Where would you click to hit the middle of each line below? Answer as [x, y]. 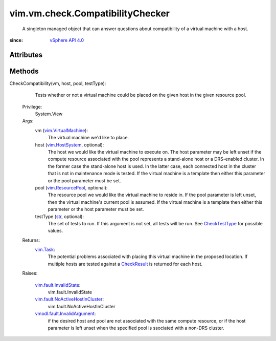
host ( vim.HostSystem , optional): [70, 145]
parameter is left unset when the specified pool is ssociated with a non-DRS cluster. [136, 328]
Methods [24, 71]
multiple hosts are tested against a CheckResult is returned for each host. [125, 264]
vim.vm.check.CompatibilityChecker [89, 13]
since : [16, 40]
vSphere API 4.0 [67, 40]
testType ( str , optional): [60, 216]
